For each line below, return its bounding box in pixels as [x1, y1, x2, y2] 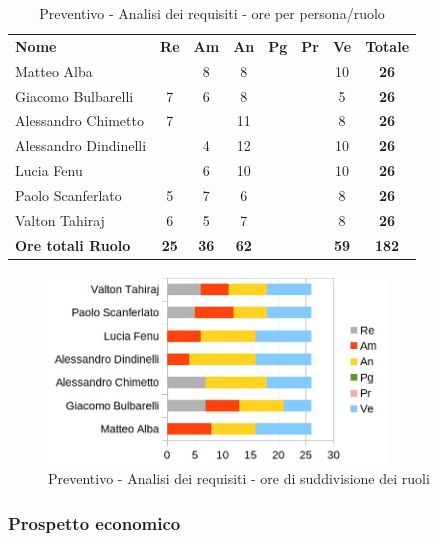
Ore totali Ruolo [15, 234, 131, 255]
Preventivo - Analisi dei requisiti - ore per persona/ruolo [39, 3, 385, 23]
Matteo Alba [15, 60, 93, 81]
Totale [365, 35, 410, 56]
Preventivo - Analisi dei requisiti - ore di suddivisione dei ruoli [48, 468, 430, 489]
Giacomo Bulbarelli [15, 85, 134, 106]
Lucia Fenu [15, 160, 83, 181]
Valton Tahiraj [15, 209, 105, 230]
